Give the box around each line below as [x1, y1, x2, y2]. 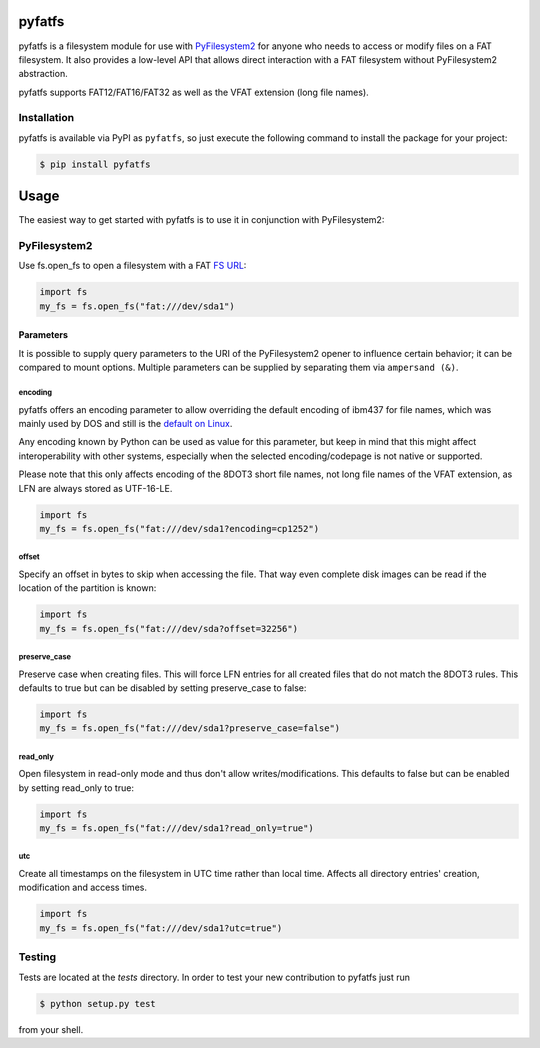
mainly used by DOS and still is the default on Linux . [18, 417, 233, 429]
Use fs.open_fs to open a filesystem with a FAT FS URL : [18, 260, 247, 272]
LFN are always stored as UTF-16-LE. [18, 482, 173, 494]
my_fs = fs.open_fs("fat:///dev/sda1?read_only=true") [39, 823, 314, 834]
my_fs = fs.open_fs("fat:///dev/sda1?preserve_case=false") [39, 723, 341, 734]
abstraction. [18, 68, 69, 80]
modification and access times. [18, 881, 147, 894]
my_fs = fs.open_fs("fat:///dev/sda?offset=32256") [39, 623, 299, 634]
